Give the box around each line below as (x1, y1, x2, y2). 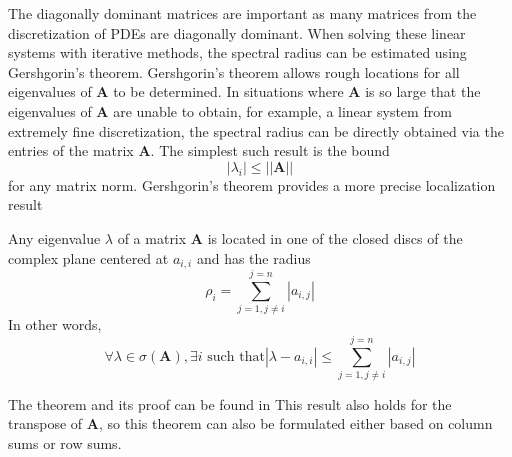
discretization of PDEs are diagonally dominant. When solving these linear (8, 22, 466, 43)
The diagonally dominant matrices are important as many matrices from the (8, 3, 477, 23)
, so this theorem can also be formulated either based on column (98, 413, 493, 434)
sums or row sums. (8, 433, 122, 454)
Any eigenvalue (8, 227, 101, 248)
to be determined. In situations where (113, 81, 344, 102)
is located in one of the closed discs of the (207, 227, 463, 248)
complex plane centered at (8, 247, 169, 268)
